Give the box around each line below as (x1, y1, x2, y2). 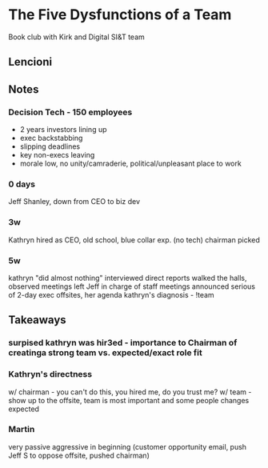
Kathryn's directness (8, 369, 93, 380)
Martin (8, 424, 35, 435)
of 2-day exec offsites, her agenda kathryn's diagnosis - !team (8, 290, 214, 299)
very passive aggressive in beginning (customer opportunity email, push (8, 442, 246, 451)
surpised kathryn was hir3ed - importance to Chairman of (8, 338, 238, 349)
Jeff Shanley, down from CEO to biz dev (8, 197, 141, 206)
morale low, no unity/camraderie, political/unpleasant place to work (19, 158, 242, 169)
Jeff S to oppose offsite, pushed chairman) (8, 450, 150, 460)
